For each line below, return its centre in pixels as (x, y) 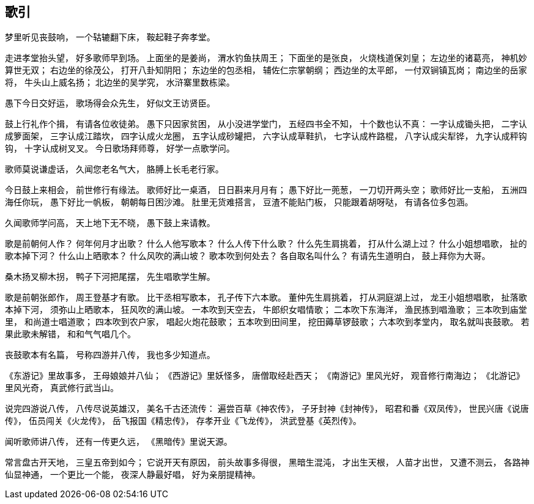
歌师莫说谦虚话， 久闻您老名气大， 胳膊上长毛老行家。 (114, 169)
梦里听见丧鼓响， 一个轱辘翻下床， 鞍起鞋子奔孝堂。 (110, 37)
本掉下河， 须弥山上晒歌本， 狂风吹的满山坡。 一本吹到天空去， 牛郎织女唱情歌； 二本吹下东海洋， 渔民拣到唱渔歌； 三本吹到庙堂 (266, 310)
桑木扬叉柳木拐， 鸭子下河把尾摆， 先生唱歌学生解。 (110, 277)
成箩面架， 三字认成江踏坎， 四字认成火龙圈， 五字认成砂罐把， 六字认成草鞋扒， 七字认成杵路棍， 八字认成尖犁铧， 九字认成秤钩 (266, 136)
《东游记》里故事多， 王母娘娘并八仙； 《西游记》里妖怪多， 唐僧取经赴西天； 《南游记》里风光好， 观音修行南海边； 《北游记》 (265, 376)
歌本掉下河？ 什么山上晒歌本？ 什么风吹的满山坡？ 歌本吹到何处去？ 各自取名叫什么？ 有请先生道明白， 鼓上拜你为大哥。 (248, 256)
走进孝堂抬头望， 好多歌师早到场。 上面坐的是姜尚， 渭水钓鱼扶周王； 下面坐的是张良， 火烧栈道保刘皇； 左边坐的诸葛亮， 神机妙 (266, 58)
